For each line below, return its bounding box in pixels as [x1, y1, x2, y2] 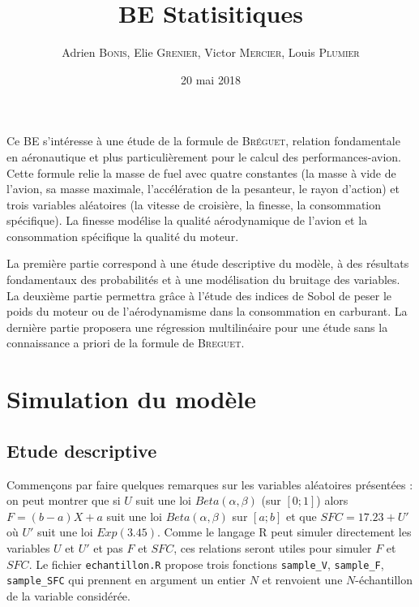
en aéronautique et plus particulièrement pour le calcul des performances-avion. [6, 148, 401, 165]
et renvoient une [262, 571, 343, 588]
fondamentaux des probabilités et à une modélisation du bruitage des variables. [6, 271, 400, 288]
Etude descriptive [6, 437, 157, 463]
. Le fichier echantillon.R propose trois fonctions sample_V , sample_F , [28, 555, 384, 572]
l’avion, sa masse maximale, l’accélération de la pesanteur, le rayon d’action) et [6, 180, 400, 197]
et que [286, 507, 317, 524]
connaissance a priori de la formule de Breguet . [6, 334, 245, 351]
